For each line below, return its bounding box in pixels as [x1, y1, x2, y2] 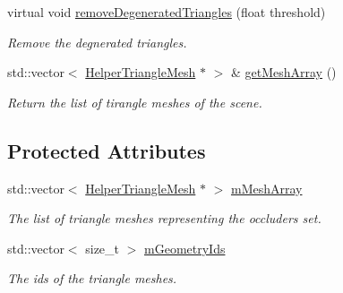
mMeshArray [230, 178, 303, 197]
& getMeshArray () [230, 63, 337, 82]
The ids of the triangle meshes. [7, 269, 177, 288]
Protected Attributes [7, 136, 206, 164]
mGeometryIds [144, 238, 226, 257]
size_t [85, 238, 120, 257]
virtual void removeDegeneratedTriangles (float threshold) [7, 3, 326, 21]
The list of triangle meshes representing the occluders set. [7, 209, 322, 228]
